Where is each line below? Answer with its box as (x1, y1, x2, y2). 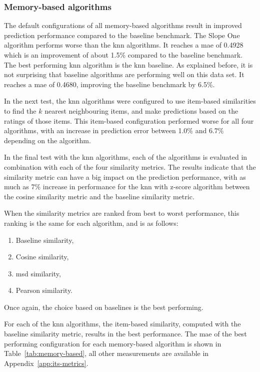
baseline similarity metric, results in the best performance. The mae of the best (4, 328, 247, 339)
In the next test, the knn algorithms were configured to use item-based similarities (4, 96, 256, 106)
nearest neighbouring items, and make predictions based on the (44, 105, 238, 116)
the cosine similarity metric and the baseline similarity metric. (4, 191, 194, 201)
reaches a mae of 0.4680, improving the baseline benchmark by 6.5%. (4, 79, 215, 89)
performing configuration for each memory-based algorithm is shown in (4, 338, 221, 348)
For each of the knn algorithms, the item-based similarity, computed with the (4, 318, 241, 329)
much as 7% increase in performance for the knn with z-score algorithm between (4, 181, 250, 192)
